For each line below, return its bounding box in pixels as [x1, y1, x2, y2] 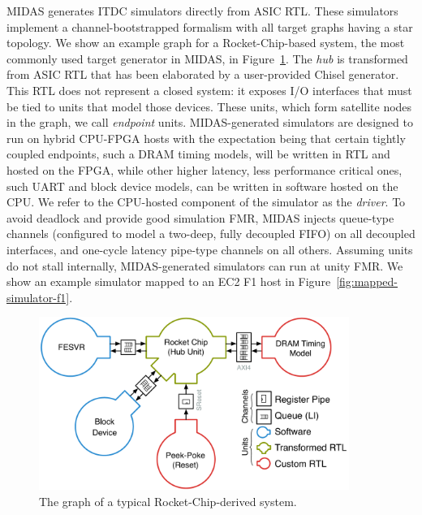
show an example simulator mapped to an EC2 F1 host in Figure [6, 273, 331, 290]
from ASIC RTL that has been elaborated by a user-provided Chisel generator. [6, 66, 399, 83]
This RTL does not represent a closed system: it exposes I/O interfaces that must [6, 81, 412, 98]
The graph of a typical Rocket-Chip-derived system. [39, 493, 297, 510]
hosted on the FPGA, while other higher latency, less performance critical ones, [6, 161, 403, 178]
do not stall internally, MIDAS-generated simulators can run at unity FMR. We [6, 257, 403, 274]
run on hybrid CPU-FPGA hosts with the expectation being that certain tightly [6, 129, 406, 146]
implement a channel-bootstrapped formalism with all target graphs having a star [6, 18, 413, 35]
